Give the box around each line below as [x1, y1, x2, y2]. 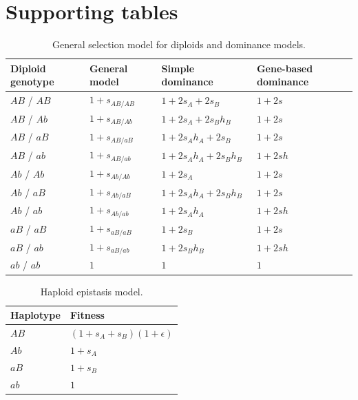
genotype [10, 74, 54, 89]
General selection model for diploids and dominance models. [52, 37, 306, 52]
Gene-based [256, 61, 313, 75]
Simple [161, 61, 195, 75]
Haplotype [10, 308, 61, 322]
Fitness [70, 308, 105, 322]
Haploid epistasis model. [40, 284, 143, 298]
